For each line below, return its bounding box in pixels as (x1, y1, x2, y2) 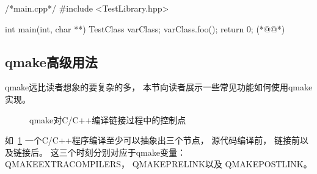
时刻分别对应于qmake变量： (76, 145, 186, 158)
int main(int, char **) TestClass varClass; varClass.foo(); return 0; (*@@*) (5, 22, 285, 35)
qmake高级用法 (5, 52, 98, 71)
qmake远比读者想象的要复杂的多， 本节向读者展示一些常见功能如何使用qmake (5, 81, 313, 93)
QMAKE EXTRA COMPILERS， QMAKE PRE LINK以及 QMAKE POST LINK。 (5, 158, 312, 170)
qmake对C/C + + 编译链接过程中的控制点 (29, 113, 186, 126)
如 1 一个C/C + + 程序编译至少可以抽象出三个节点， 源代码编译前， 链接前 (5, 134, 301, 147)
